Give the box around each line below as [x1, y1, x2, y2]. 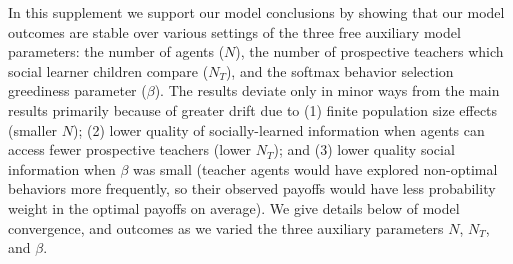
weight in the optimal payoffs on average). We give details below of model [8, 197, 460, 218]
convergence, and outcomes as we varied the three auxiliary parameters [8, 217, 444, 238]
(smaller [8, 119, 58, 140]
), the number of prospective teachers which [235, 41, 504, 62]
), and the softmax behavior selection [225, 60, 454, 81]
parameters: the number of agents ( [8, 41, 225, 62]
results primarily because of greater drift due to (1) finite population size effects [8, 99, 498, 120]
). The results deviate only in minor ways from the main [154, 80, 500, 101]
